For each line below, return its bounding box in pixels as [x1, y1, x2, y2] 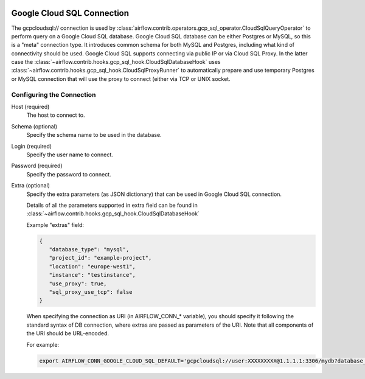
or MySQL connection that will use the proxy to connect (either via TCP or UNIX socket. [11, 75, 231, 82]
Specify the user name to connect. [26, 151, 114, 158]
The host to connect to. [26, 111, 85, 119]
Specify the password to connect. [26, 170, 112, 178]
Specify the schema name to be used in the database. [26, 131, 162, 139]
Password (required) [11, 162, 63, 170]
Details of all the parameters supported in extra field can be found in [26, 201, 198, 209]
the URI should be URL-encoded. [26, 330, 109, 337]
